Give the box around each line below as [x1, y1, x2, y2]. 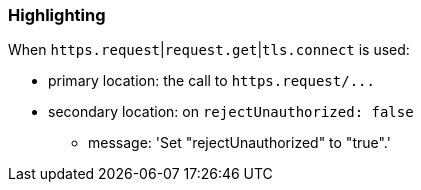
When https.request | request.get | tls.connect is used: [8, 41, 410, 59]
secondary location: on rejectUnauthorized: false [48, 103, 414, 121]
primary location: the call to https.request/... [48, 72, 375, 90]
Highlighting [8, 5, 106, 25]
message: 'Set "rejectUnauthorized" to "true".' [88, 134, 391, 152]
